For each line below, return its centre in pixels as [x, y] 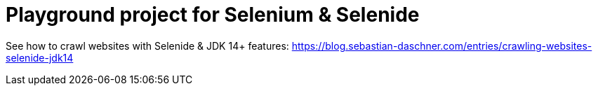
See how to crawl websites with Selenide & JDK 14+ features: [147, 45]
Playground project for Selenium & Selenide [213, 15]
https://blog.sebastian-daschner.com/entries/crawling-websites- [442, 45]
